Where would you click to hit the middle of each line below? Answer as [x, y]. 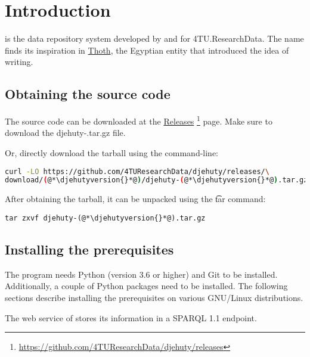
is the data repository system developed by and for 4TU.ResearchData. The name [154, 38]
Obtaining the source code [88, 94]
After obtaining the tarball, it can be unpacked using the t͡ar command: [135, 199]
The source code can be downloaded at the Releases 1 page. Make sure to [139, 120]
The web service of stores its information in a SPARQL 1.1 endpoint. [131, 317]
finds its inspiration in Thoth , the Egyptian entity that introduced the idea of [147, 50]
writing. [19, 62]
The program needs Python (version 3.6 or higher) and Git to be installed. [141, 274]
